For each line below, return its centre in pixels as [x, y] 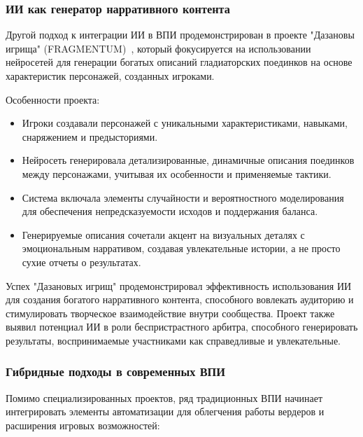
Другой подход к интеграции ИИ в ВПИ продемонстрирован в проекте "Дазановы [180, 35]
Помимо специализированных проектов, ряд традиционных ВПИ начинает [164, 397]
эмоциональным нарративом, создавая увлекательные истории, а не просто [181, 248]
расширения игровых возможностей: [83, 425]
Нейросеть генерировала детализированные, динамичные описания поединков [188, 160]
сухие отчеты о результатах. [81, 262]
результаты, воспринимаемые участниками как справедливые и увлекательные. [173, 340]
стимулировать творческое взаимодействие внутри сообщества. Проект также [170, 313]
